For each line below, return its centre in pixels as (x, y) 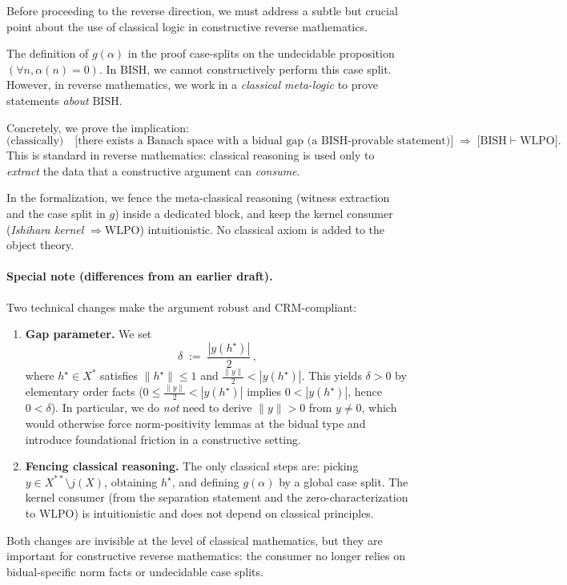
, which (379, 407)
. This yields (332, 375)
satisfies (119, 375)
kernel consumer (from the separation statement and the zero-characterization (217, 497)
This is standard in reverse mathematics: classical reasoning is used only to (191, 155)
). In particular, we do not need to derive (151, 407)
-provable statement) (399, 141)
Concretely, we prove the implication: (98, 127)
